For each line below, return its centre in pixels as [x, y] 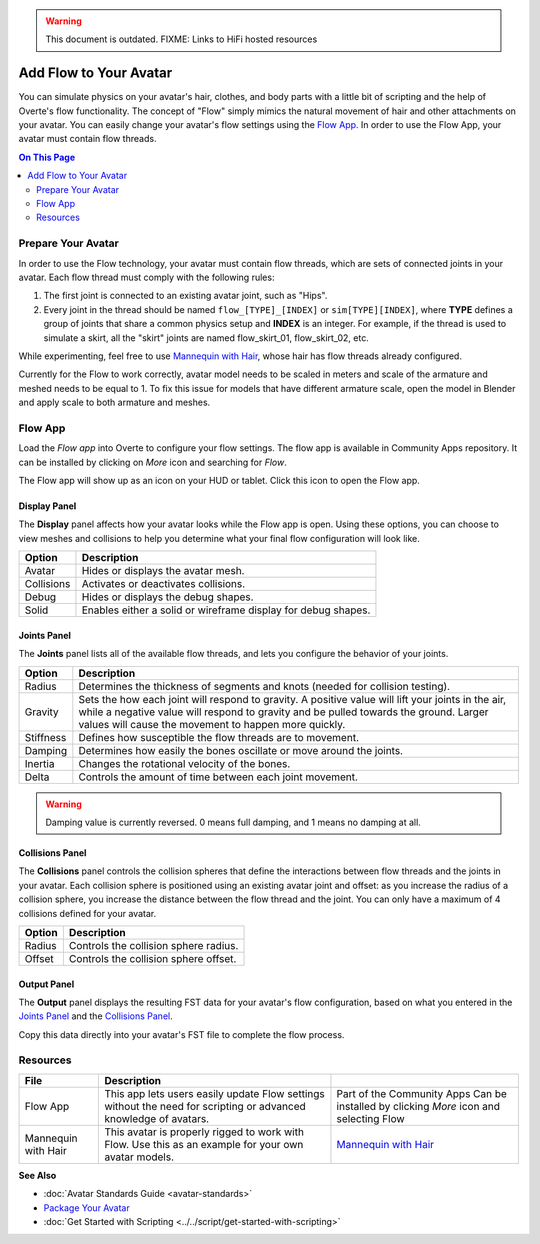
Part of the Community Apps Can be [421, 1093]
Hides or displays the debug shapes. [167, 597]
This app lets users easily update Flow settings [214, 1093]
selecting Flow [370, 1118]
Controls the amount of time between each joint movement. [218, 777]
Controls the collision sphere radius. [153, 945]
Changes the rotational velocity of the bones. [184, 763]
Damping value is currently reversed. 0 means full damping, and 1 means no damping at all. [233, 822]
